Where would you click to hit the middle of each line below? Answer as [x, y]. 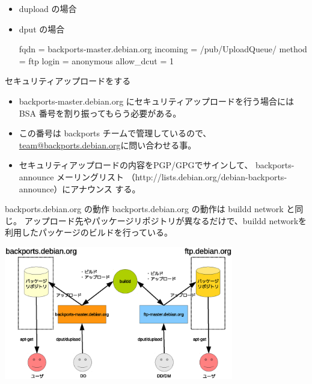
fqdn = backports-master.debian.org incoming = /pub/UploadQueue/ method [163, 49]
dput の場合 [42, 29]
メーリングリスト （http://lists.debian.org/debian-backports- [172, 176]
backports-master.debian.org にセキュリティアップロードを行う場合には [156, 101]
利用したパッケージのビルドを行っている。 [89, 232]
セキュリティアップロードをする [68, 81]
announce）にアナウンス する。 [80, 188]
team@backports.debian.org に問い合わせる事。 [108, 145]
